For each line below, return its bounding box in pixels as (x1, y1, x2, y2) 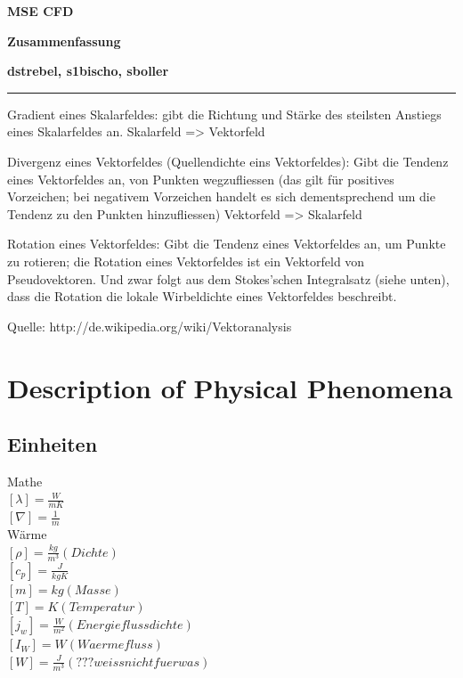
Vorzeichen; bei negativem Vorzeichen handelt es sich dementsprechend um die (7, 187, 435, 206)
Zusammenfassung (7, 31, 121, 50)
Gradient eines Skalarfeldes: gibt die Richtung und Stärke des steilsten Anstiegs (7, 104, 442, 123)
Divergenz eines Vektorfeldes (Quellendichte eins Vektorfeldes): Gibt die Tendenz (7, 151, 449, 170)
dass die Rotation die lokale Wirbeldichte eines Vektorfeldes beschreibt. (7, 287, 397, 306)
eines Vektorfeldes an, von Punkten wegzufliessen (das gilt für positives (7, 169, 394, 188)
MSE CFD (7, 2, 74, 20)
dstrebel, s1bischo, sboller (7, 61, 169, 80)
